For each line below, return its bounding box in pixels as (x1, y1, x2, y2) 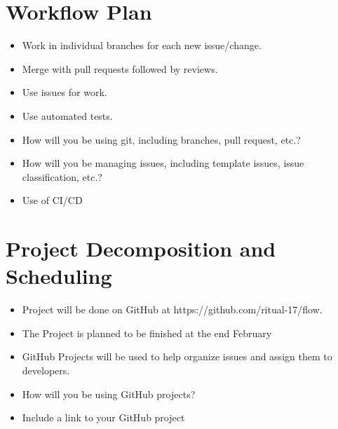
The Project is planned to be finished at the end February (22, 325, 272, 340)
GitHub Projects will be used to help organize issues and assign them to (22, 349, 332, 364)
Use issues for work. (22, 85, 107, 100)
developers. (22, 362, 70, 377)
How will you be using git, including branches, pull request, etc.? (22, 132, 301, 147)
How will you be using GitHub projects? (22, 386, 196, 401)
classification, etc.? (22, 169, 102, 184)
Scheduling (6, 261, 112, 290)
